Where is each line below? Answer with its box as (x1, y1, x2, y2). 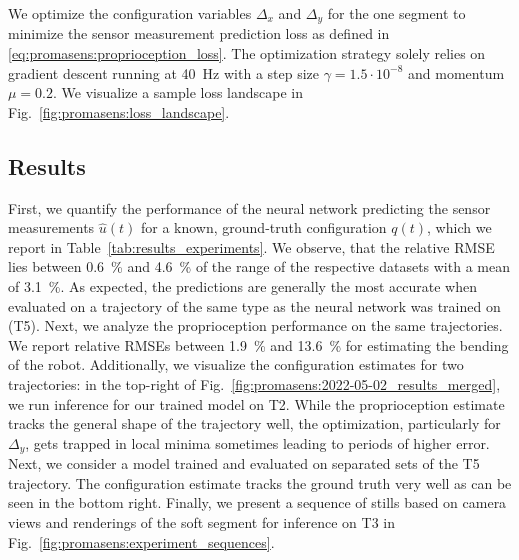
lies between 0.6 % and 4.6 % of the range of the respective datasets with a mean (8, 256, 510, 277)
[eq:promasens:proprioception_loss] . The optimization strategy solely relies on (8, 43, 486, 64)
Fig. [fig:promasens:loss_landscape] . (8, 101, 230, 122)
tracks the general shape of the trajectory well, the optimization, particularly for (8, 413, 501, 434)
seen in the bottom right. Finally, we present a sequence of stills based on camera (8, 492, 507, 513)
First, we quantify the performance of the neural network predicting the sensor (8, 197, 491, 218)
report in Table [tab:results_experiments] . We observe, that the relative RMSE (8, 236, 495, 257)
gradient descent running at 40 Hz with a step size (8, 62, 320, 83)
